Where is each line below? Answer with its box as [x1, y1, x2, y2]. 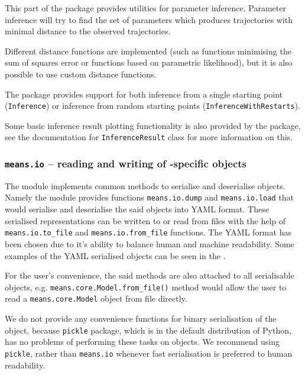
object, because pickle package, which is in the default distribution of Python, [5, 324, 291, 336]
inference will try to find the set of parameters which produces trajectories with [5, 13, 293, 25]
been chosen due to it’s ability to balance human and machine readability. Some [5, 237, 294, 250]
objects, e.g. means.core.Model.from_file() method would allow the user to [5, 280, 287, 293]
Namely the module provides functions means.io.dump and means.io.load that [5, 191, 294, 203]
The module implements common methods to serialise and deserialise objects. [5, 179, 285, 192]
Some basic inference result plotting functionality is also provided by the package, [5, 119, 301, 131]
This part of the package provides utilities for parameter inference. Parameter [5, 2, 286, 14]
